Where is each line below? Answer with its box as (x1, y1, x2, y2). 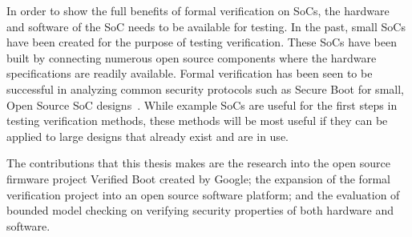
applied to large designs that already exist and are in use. (6, 127, 289, 144)
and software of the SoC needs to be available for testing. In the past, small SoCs (6, 18, 406, 34)
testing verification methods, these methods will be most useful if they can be (6, 112, 388, 129)
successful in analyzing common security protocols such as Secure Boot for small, (6, 80, 404, 97)
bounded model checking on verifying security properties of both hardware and (6, 202, 394, 219)
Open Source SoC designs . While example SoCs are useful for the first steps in (6, 96, 398, 113)
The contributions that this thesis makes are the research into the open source (6, 155, 391, 171)
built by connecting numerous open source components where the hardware (6, 49, 377, 66)
